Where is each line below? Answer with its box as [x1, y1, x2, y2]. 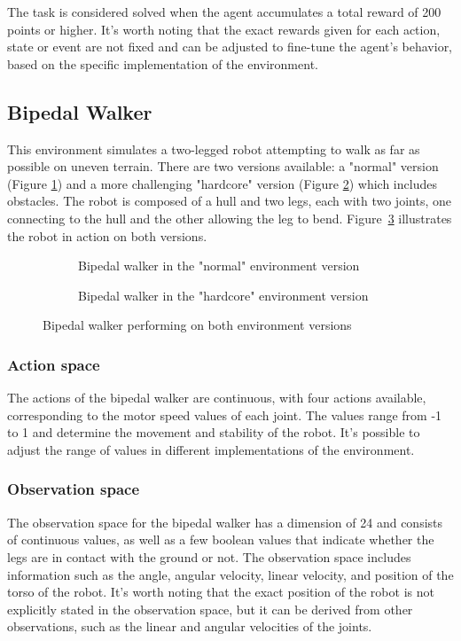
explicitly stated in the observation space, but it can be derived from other [7, 599, 413, 618]
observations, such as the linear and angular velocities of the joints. [7, 617, 372, 636]
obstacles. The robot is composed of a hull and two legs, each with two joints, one [7, 192, 451, 210]
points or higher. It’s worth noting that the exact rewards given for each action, [7, 20, 441, 38]
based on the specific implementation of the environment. [7, 54, 318, 73]
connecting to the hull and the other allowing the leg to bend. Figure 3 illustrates [7, 208, 452, 227]
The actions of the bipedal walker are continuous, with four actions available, [7, 388, 426, 407]
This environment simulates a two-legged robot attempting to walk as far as [7, 139, 420, 158]
